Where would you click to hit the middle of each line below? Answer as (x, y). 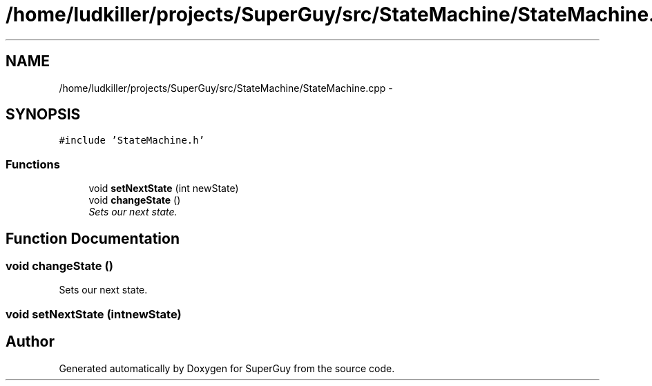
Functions (33, 164)
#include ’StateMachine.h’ (132, 141)
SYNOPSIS (43, 115)
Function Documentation (93, 238)
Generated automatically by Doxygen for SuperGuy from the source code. (227, 368)
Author (30, 342)
